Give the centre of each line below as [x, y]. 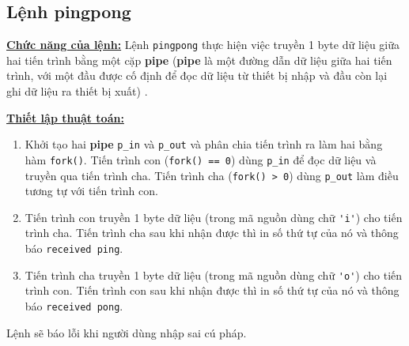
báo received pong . [74, 305]
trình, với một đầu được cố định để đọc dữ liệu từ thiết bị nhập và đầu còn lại [197, 75]
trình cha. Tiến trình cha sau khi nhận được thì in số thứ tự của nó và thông [212, 233]
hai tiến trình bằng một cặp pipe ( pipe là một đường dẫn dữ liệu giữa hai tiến [199, 60]
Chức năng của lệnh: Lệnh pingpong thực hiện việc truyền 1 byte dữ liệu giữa [203, 45]
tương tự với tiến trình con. [91, 191]
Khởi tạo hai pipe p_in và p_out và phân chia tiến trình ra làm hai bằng [204, 144]
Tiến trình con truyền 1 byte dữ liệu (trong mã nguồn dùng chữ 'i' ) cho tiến [214, 217]
